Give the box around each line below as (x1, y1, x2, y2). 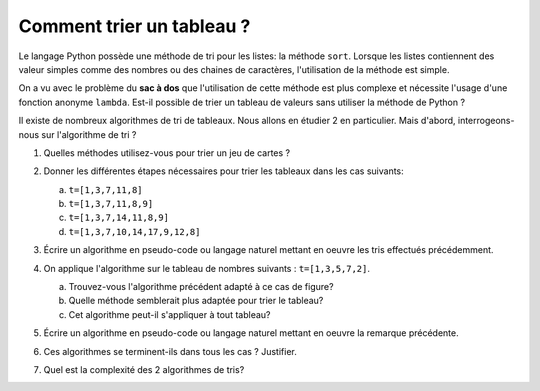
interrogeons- (457, 115, 515, 127)
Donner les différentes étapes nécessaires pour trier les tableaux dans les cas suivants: (43, 165, 404, 177)
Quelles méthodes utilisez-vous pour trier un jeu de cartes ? (43, 146, 291, 159)
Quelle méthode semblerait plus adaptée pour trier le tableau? (68, 295, 324, 307)
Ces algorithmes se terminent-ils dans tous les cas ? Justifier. (43, 345, 297, 357)
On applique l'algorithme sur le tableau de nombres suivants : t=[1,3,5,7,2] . (43, 262, 370, 274)
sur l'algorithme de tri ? (41, 128, 137, 140)
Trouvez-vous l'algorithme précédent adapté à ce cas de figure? (68, 281, 334, 293)
